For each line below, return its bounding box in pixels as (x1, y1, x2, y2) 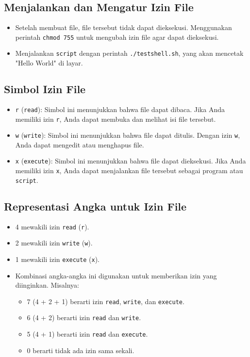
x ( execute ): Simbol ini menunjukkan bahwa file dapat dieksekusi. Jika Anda (15, 156, 246, 166)
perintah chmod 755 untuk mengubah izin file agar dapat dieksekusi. (15, 32, 219, 42)
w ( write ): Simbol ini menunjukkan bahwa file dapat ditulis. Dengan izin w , (15, 130, 240, 140)
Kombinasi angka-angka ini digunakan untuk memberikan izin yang (15, 270, 217, 280)
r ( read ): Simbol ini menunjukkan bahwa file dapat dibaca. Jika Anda (15, 104, 225, 114)
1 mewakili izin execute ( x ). (15, 254, 100, 264)
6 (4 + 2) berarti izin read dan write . (27, 312, 141, 323)
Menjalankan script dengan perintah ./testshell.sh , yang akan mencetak (15, 48, 244, 58)
